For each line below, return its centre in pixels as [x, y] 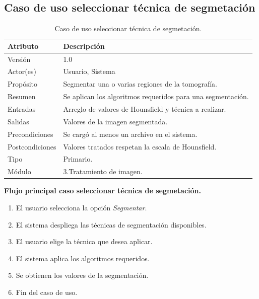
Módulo [19, 171]
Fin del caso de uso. [47, 292]
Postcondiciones [32, 146]
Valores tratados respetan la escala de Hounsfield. [140, 146]
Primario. [78, 159]
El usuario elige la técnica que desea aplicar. [84, 241]
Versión [19, 59]
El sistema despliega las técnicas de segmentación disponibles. [111, 224]
